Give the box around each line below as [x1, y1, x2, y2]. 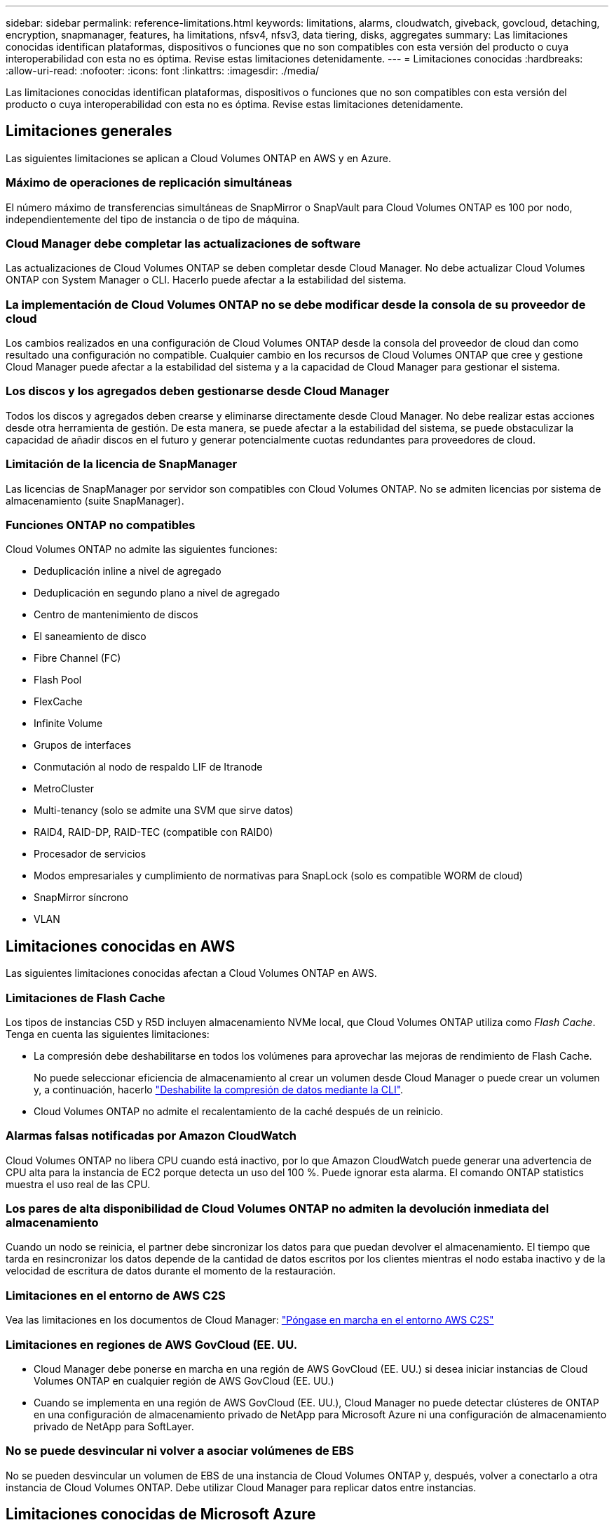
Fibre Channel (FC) [34, 652, 121, 665]
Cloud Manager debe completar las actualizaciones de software [6, 236, 361, 251]
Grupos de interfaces [34, 739, 132, 752]
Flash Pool [34, 674, 82, 686]
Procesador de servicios [34, 848, 146, 860]
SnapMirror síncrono [34, 891, 129, 904]
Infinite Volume [34, 717, 103, 730]
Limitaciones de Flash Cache [6, 990, 165, 1005]
